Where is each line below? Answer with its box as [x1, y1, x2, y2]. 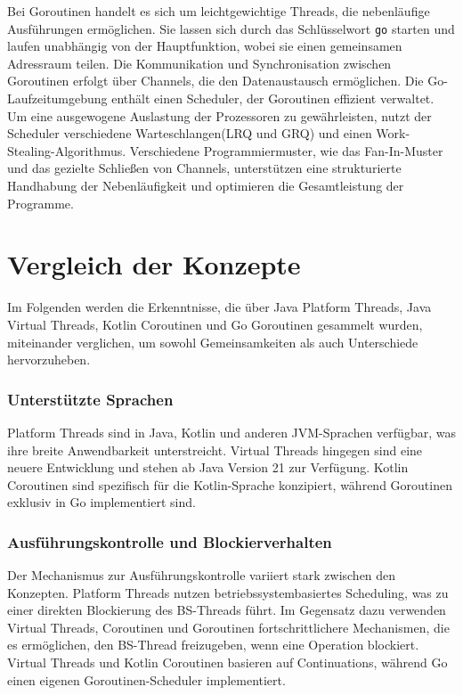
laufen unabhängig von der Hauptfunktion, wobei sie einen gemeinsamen [7, 37, 402, 55]
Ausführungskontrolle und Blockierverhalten [7, 530, 332, 552]
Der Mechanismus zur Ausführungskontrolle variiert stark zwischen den [7, 566, 396, 585]
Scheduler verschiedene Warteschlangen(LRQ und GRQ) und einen [7, 124, 372, 143]
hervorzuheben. [7, 350, 91, 369]
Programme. [7, 193, 74, 212]
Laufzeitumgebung [7, 89, 108, 108]
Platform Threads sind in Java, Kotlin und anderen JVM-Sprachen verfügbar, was [7, 422, 456, 441]
